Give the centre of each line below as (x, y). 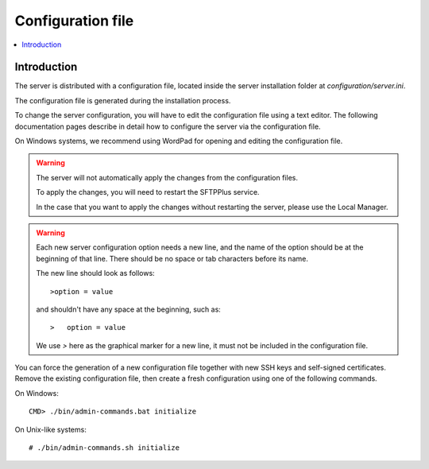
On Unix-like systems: (50, 429)
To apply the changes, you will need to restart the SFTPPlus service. (148, 192)
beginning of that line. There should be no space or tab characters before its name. (172, 258)
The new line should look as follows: (95, 273)
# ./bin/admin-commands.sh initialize (104, 448)
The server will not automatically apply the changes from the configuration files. (167, 177)
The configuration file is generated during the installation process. (123, 100)
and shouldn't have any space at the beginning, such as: (129, 309)
